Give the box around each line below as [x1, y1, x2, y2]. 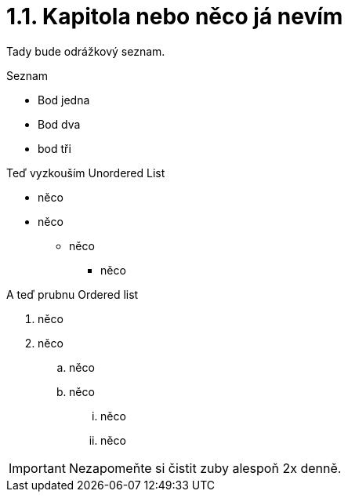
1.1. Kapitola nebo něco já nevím [6, 3, 343, 30]
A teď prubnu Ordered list [6, 287, 139, 301]
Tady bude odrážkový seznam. [6, 44, 165, 58]
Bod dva [38, 117, 81, 131]
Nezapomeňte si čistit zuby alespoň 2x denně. [68, 460, 342, 476]
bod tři [38, 141, 71, 155]
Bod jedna [38, 93, 90, 107]
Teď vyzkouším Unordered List [6, 165, 165, 180]
